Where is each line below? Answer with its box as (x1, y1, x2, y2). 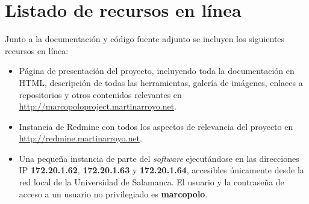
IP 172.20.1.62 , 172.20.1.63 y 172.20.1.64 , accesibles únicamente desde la (19, 164, 304, 176)
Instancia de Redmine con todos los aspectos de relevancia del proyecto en (19, 120, 293, 132)
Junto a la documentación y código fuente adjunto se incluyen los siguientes (5, 32, 285, 45)
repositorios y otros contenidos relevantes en (19, 88, 182, 100)
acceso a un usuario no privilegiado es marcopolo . (19, 187, 208, 200)
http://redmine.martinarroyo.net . (19, 132, 142, 144)
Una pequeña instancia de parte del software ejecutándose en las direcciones (19, 152, 299, 164)
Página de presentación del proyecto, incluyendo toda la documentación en (19, 64, 295, 77)
